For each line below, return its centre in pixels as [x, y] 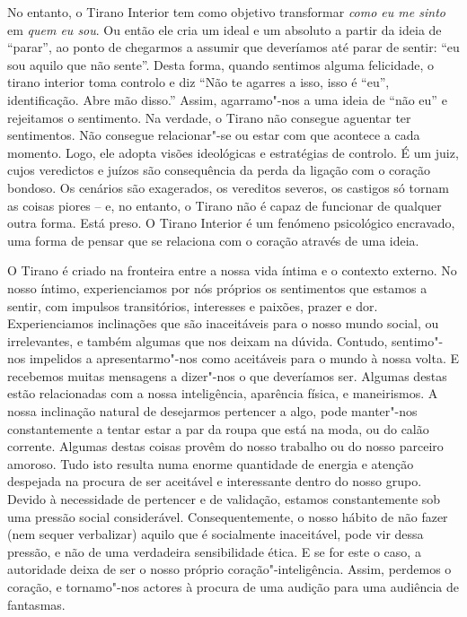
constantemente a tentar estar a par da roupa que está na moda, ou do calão [218, 428]
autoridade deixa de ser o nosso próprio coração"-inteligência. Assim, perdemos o [229, 569]
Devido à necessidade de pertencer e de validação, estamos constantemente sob [224, 499]
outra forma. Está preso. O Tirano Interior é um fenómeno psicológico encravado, [231, 223]
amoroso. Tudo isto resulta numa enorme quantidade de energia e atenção [211, 463]
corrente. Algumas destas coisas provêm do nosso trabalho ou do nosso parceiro [225, 446]
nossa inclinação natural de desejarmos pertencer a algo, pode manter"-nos [212, 411]
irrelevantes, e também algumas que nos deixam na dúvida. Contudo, [198, 340]
